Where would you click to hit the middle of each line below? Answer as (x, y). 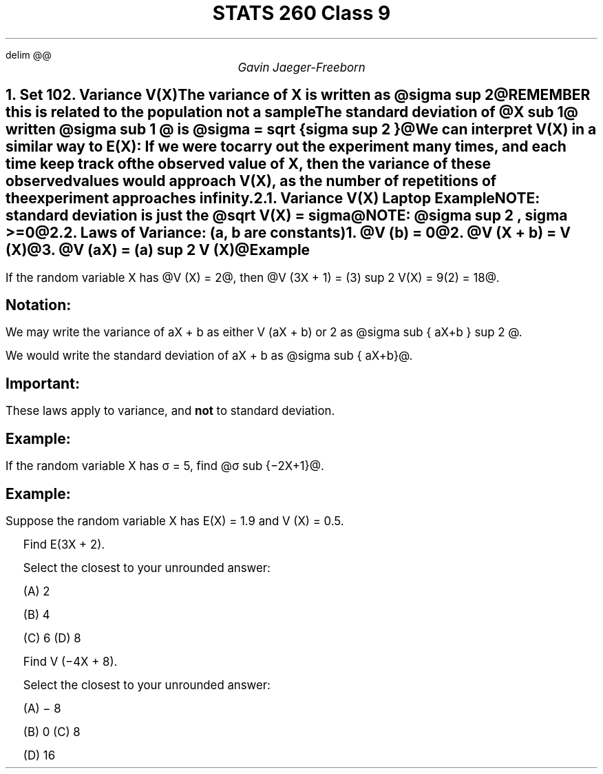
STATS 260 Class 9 (301, 13)
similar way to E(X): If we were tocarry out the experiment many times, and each (286, 147)
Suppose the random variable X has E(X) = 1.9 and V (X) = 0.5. (175, 521)
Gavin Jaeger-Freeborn (301, 67)
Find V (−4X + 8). (70, 661)
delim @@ (29, 54)
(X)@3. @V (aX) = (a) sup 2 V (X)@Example (158, 250)
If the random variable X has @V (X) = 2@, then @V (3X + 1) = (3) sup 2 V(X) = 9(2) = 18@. (253, 277)
